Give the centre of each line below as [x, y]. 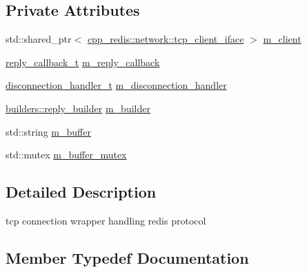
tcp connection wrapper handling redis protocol [106, 220]
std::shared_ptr [39, 39]
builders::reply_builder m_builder [78, 108]
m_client [282, 39]
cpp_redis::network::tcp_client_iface [166, 39]
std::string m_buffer [48, 131]
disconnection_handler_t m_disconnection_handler [116, 85]
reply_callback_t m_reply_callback [83, 62]
